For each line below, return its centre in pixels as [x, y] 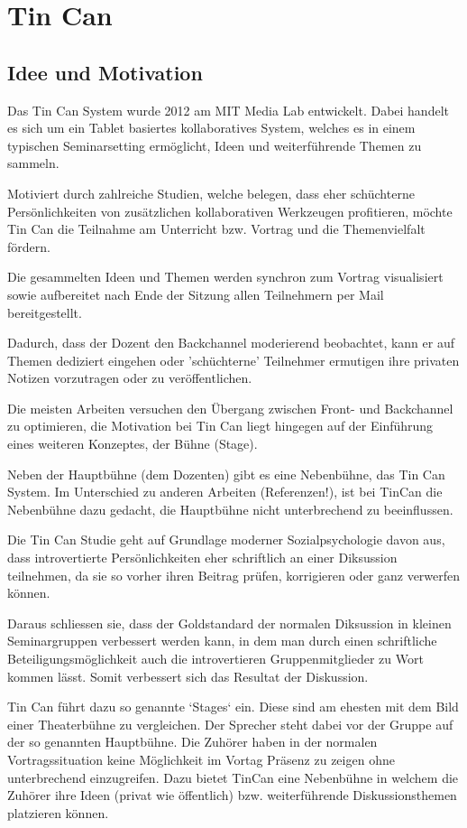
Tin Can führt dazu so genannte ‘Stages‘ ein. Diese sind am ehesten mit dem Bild [233, 707]
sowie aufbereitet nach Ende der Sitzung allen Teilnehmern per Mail [196, 294]
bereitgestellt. [45, 312]
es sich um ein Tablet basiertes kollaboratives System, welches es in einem [211, 128]
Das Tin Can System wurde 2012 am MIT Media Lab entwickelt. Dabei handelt [228, 110]
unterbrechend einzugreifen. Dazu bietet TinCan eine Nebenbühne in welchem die [233, 777]
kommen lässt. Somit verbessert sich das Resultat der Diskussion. [188, 676]
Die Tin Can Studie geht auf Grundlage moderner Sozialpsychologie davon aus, [226, 540]
